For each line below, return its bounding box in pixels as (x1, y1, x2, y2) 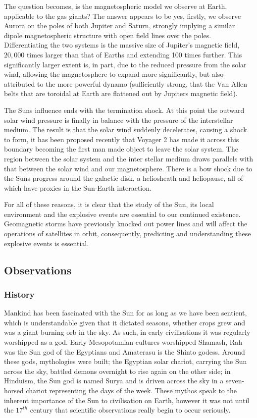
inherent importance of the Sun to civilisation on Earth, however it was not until (4, 395, 250, 405)
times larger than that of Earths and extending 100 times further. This (26, 49, 242, 59)
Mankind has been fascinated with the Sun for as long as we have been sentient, (4, 308, 247, 318)
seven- (225, 375, 245, 386)
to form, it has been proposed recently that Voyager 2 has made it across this (4, 134, 239, 144)
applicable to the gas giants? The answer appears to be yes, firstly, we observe (4, 10, 241, 21)
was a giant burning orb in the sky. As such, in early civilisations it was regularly (4, 327, 251, 337)
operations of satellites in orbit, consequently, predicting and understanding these (4, 228, 251, 239)
